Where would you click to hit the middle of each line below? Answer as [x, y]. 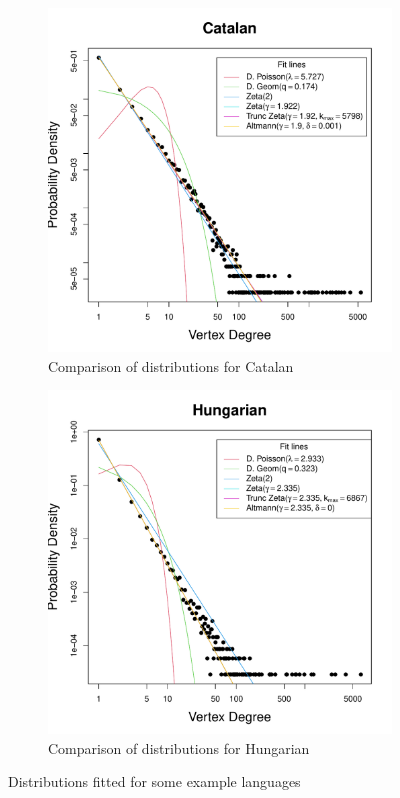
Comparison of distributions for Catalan [171, 365]
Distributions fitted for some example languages [154, 781]
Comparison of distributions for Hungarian [179, 747]
